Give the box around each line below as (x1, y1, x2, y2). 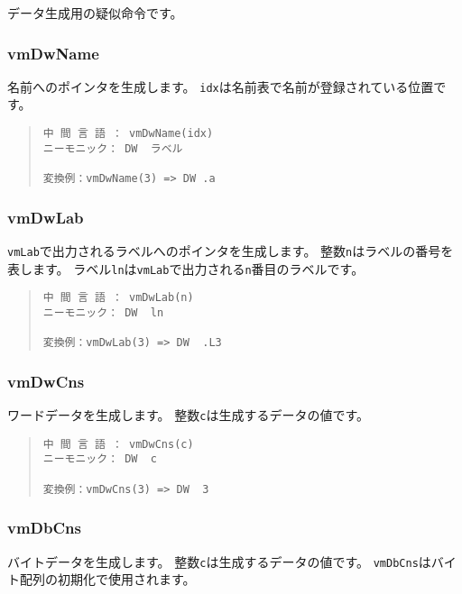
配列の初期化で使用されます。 (19, 570, 196, 589)
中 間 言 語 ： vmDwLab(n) (42, 291, 194, 305)
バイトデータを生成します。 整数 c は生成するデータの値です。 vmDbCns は (7, 552, 431, 571)
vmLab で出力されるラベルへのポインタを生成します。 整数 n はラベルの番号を (7, 241, 454, 260)
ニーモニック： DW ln (42, 306, 164, 319)
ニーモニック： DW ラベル (42, 142, 183, 155)
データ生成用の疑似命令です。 (7, 4, 183, 22)
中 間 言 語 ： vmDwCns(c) (42, 437, 194, 451)
